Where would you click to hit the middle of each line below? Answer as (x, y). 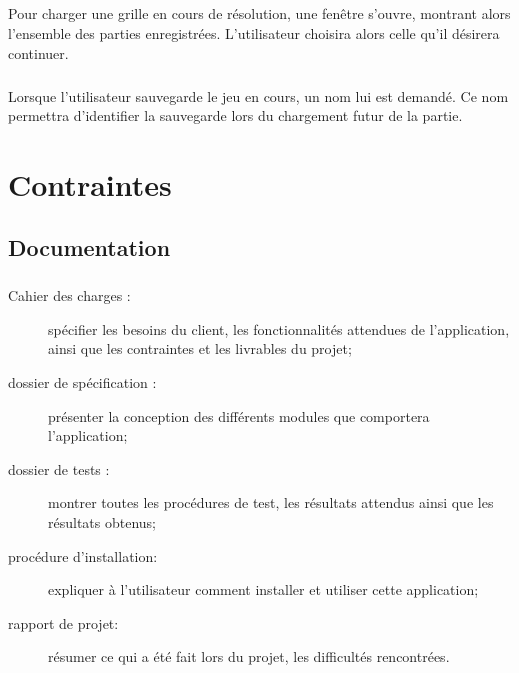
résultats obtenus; (102, 522)
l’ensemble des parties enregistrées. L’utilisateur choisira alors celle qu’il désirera (254, 32)
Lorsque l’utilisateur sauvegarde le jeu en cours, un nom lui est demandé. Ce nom (258, 95)
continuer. (38, 52)
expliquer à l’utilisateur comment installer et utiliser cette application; (263, 589)
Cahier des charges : (69, 295)
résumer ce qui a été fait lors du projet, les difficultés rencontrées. (249, 656)
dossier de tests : (59, 468)
